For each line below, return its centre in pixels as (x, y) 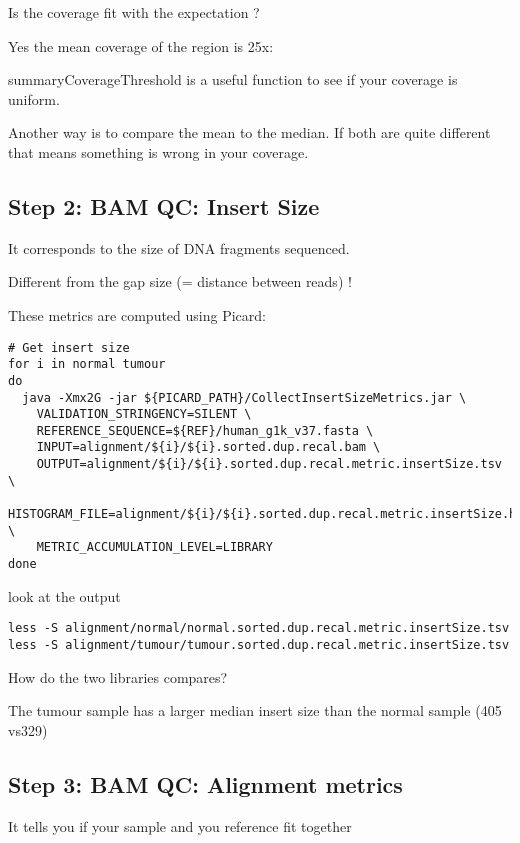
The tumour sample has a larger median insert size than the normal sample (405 (255, 710)
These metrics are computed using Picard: (137, 314)
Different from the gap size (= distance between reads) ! (180, 281)
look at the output (64, 595)
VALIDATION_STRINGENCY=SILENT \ (144, 414)
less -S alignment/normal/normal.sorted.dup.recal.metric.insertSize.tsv (259, 628)
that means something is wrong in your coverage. (158, 151)
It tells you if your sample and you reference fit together (180, 825)
